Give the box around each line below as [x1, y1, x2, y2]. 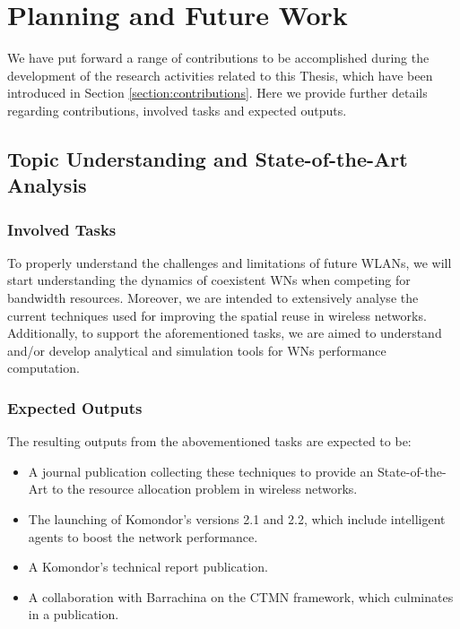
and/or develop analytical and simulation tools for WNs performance [7, 340, 386, 359]
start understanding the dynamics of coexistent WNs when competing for [7, 271, 411, 289]
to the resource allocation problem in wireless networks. [51, 479, 358, 498]
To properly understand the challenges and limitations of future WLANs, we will [7, 253, 452, 271]
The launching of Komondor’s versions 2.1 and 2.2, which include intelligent [28, 510, 446, 529]
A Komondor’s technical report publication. [28, 557, 268, 576]
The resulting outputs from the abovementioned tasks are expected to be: [7, 432, 412, 451]
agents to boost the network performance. [28, 527, 258, 546]
